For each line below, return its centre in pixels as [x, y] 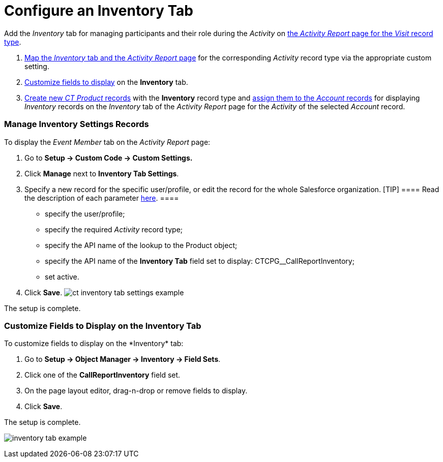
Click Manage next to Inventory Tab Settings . [102, 173]
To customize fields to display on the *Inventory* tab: [94, 344]
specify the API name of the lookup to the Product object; [141, 245]
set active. [62, 276]
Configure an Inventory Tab [99, 11]
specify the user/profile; [85, 213]
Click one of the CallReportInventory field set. [102, 375]
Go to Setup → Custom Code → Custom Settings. [109, 158]
